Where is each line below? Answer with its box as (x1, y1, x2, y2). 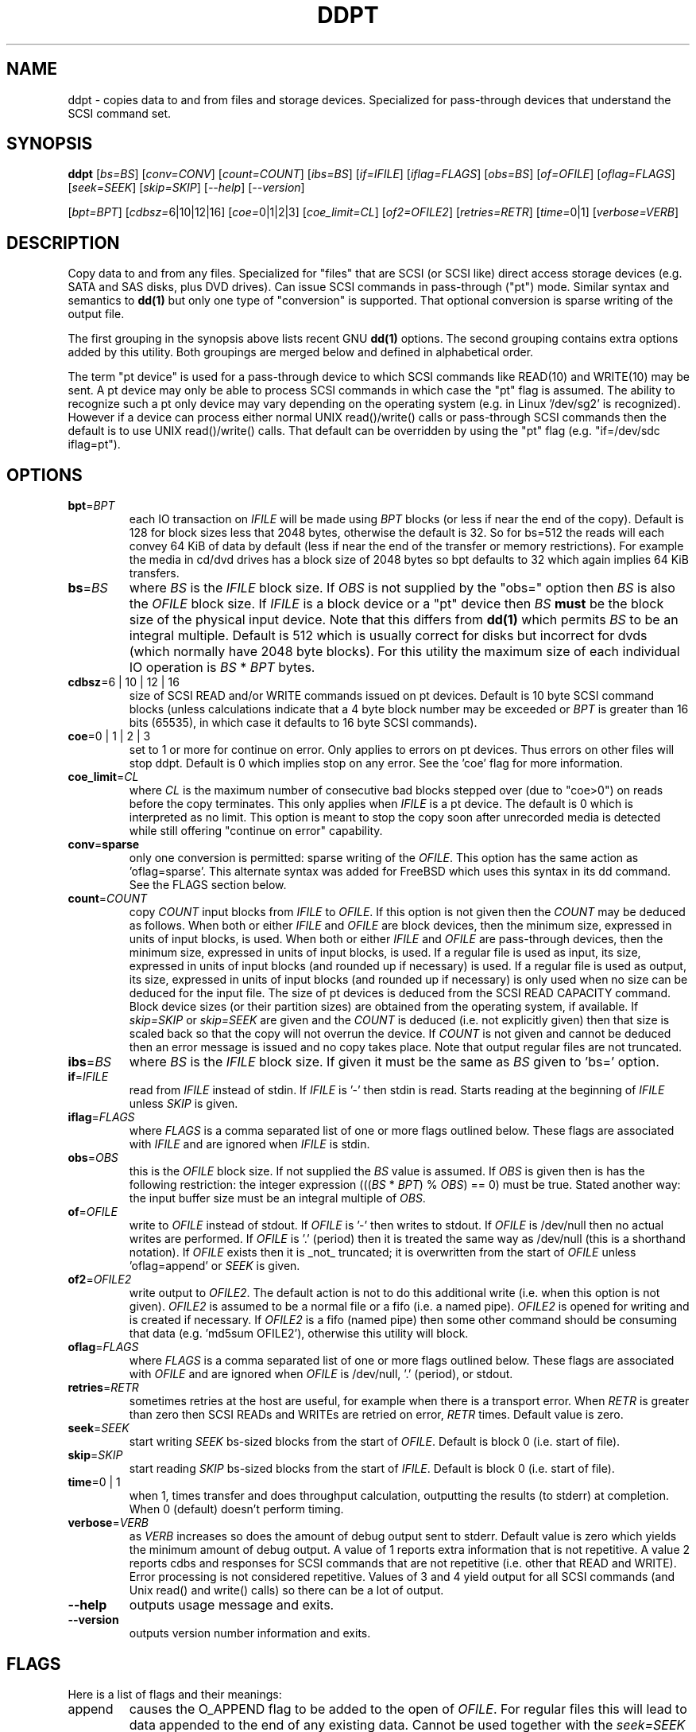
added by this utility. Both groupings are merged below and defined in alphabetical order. (68, 345, 534, 359)
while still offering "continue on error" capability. (129, 824, 383, 838)
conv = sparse (68, 837, 140, 852)
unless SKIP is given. (129, 1097, 238, 1111)
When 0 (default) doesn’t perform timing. (129, 1502, 344, 1516)
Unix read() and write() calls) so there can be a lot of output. (129, 1583, 444, 1598)
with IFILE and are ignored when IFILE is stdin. (129, 1137, 370, 1151)
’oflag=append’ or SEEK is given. (129, 1259, 300, 1273)
